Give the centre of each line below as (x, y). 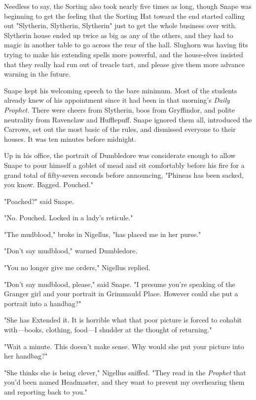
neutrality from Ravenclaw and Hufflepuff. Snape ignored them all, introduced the (128, 119)
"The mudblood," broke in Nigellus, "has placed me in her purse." (103, 234)
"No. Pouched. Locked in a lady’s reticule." (69, 218)
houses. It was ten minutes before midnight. (70, 139)
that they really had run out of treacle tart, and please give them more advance (124, 64)
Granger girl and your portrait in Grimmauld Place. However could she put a (121, 294)
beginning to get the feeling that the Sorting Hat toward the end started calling (125, 16)
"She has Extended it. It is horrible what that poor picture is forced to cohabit (123, 320)
